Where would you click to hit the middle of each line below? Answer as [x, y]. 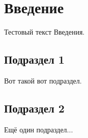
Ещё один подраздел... [39, 129]
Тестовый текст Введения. [45, 32]
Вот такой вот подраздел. [43, 80]
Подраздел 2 [34, 108]
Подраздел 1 [34, 59]
